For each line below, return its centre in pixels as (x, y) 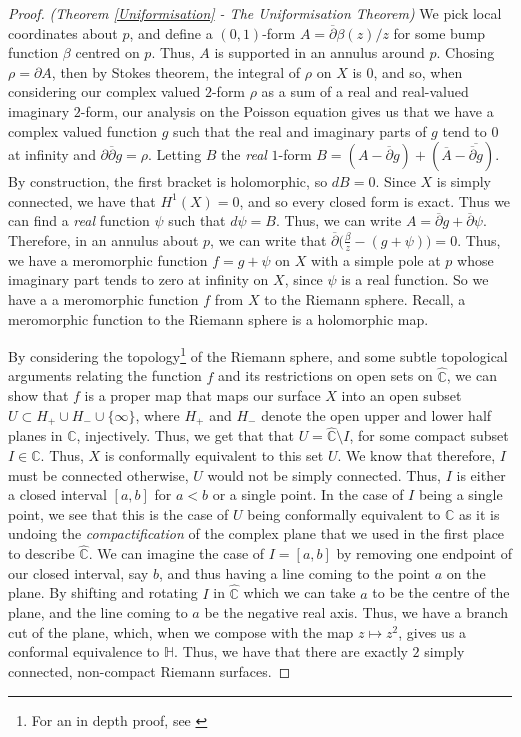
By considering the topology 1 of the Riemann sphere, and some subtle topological (258, 354)
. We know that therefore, (416, 455)
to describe (41, 553)
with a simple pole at (376, 259)
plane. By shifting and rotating (103, 592)
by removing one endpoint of (424, 553)
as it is (479, 513)
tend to (464, 130)
